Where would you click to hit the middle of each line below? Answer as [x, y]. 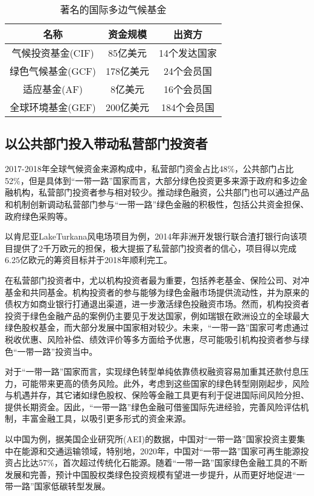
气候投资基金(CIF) [53, 53]
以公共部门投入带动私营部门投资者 [106, 143]
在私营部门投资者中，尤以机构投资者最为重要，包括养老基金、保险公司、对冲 [157, 280]
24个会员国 [188, 71]
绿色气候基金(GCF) [53, 71]
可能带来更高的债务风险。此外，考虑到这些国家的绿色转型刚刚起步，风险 [165, 383]
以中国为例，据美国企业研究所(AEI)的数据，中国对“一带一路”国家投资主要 [151, 439]
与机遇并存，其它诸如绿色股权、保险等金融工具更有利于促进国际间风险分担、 [157, 395]
